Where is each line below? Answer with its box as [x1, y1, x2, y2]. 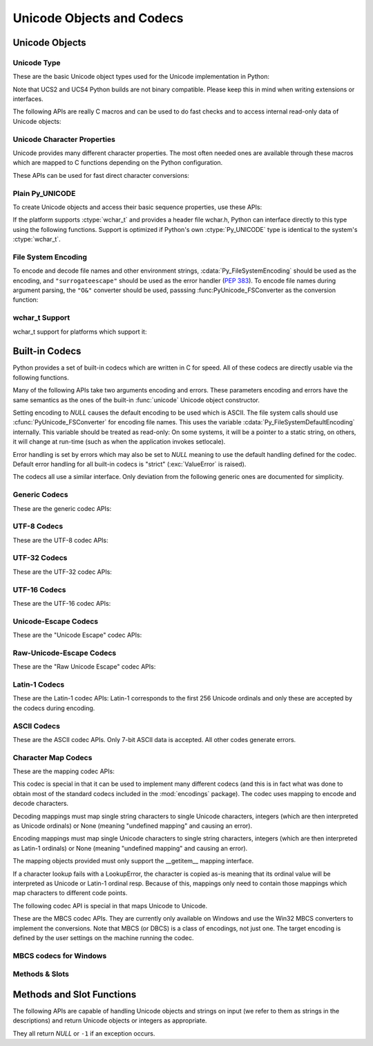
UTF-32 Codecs [12, 553, 68, 563]
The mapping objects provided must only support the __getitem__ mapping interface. [12, 857, 254, 865]
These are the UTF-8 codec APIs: [12, 536, 108, 544]
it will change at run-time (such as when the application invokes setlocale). [12, 438, 226, 446]
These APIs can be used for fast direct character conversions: [12, 171, 190, 179]
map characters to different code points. [12, 889, 128, 897]
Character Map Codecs [12, 752, 93, 762]
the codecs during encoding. [12, 703, 95, 712]
